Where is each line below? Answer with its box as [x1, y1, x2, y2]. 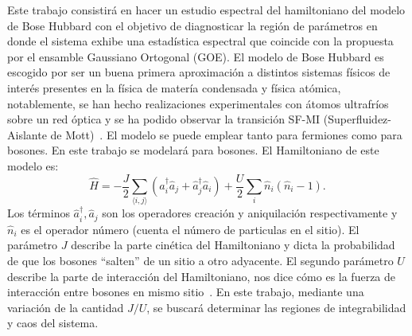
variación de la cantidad [7, 299, 124, 315]
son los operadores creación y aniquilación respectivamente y [102, 205, 398, 221]
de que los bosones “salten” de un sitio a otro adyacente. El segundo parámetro [7, 252, 394, 268]
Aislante [7, 126, 47, 143]
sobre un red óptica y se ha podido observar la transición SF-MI [7, 111, 321, 127]
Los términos [7, 205, 70, 221]
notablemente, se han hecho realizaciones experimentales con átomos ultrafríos [7, 95, 389, 111]
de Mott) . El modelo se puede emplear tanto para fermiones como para [50, 126, 402, 143]
